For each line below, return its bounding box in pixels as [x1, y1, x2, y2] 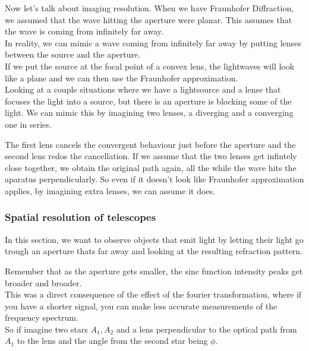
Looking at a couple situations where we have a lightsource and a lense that [5, 83, 281, 96]
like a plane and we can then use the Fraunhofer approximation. [5, 71, 238, 84]
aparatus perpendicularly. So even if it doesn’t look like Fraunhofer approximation [5, 173, 304, 185]
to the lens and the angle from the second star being [17, 334, 208, 347]
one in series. [5, 118, 52, 130]
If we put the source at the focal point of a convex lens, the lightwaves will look [5, 59, 295, 72]
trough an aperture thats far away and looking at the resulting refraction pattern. [5, 245, 303, 257]
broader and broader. [5, 276, 82, 289]
